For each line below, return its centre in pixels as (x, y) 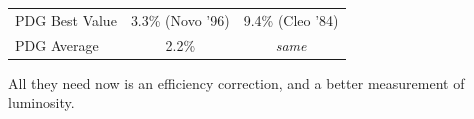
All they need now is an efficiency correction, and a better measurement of (236, 82)
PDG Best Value (66, 19)
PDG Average (57, 44)
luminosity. (41, 102)
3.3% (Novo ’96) (180, 19)
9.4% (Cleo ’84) (291, 19)
